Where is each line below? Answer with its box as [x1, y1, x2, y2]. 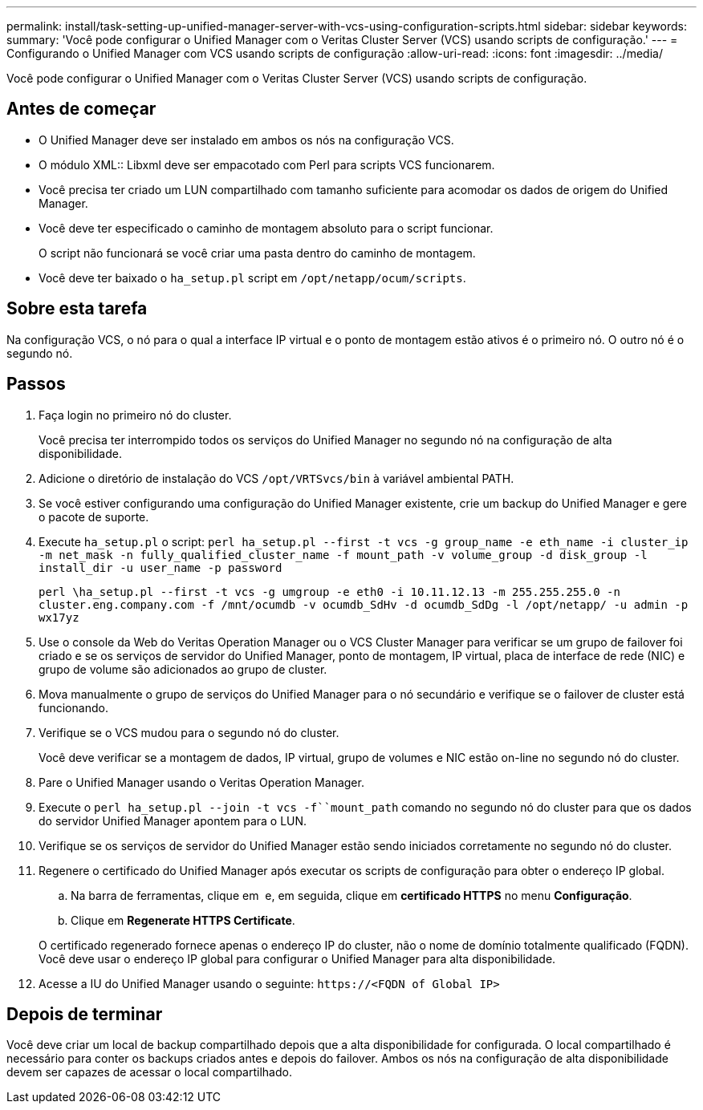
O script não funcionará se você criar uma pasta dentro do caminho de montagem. [39, 245, 476, 260]
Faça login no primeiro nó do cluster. [39, 407, 232, 422]
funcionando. [39, 700, 108, 715]
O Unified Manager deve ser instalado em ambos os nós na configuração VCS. [39, 132, 454, 147]
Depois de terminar [6, 1003, 163, 1024]
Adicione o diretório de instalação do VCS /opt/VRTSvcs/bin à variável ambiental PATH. [39, 471, 514, 485]
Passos [6, 374, 66, 395]
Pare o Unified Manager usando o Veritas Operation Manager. [39, 775, 364, 789]
